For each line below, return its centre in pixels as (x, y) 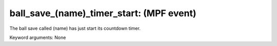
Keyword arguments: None (38, 37)
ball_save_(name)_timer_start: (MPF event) (103, 13)
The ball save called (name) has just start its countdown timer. (75, 28)
